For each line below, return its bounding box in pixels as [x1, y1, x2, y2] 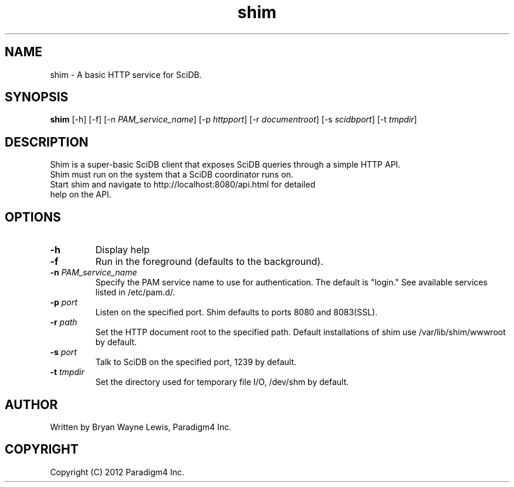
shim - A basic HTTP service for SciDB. [50, 69, 202, 80]
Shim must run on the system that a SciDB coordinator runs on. [50, 169, 293, 180]
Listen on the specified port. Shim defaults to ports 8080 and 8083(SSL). [95, 307, 378, 318]
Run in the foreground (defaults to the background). [95, 256, 323, 268]
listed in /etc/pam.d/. [95, 287, 175, 298]
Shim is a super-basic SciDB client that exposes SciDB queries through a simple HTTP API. [50, 159, 401, 170]
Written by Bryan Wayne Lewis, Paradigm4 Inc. [50, 421, 232, 432]
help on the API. [50, 189, 111, 200]
